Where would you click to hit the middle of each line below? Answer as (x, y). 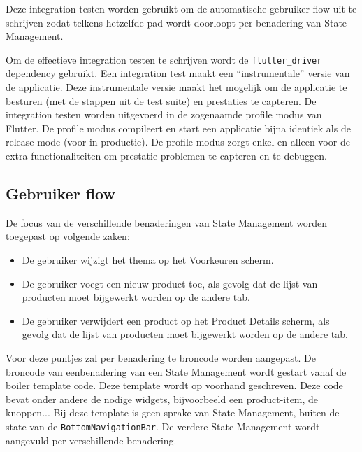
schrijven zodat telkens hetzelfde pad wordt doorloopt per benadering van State (176, 22)
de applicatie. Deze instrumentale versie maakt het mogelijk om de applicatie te (176, 87)
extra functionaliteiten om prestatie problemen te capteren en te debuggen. (166, 155)
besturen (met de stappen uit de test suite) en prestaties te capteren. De (161, 100)
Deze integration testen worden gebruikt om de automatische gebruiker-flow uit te (181, 8)
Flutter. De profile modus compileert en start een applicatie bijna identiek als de (178, 128)
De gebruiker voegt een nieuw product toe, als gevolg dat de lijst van (170, 283)
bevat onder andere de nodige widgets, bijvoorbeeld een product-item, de (162, 398)
